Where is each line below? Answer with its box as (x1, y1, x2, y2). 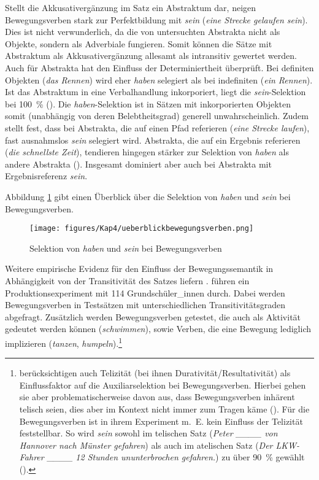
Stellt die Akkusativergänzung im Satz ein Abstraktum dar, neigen (5, 1, 256, 14)
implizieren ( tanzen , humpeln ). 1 (5, 335, 122, 349)
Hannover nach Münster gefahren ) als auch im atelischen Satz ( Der (19, 438, 273, 451)
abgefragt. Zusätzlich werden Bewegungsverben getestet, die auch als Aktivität (5, 310, 301, 323)
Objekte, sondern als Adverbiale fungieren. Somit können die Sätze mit (5, 37, 272, 50)
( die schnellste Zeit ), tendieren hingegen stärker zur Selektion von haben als (5, 145, 289, 158)
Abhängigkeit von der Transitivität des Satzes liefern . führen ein (5, 274, 250, 287)
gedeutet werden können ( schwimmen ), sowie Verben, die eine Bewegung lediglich (5, 322, 312, 335)
